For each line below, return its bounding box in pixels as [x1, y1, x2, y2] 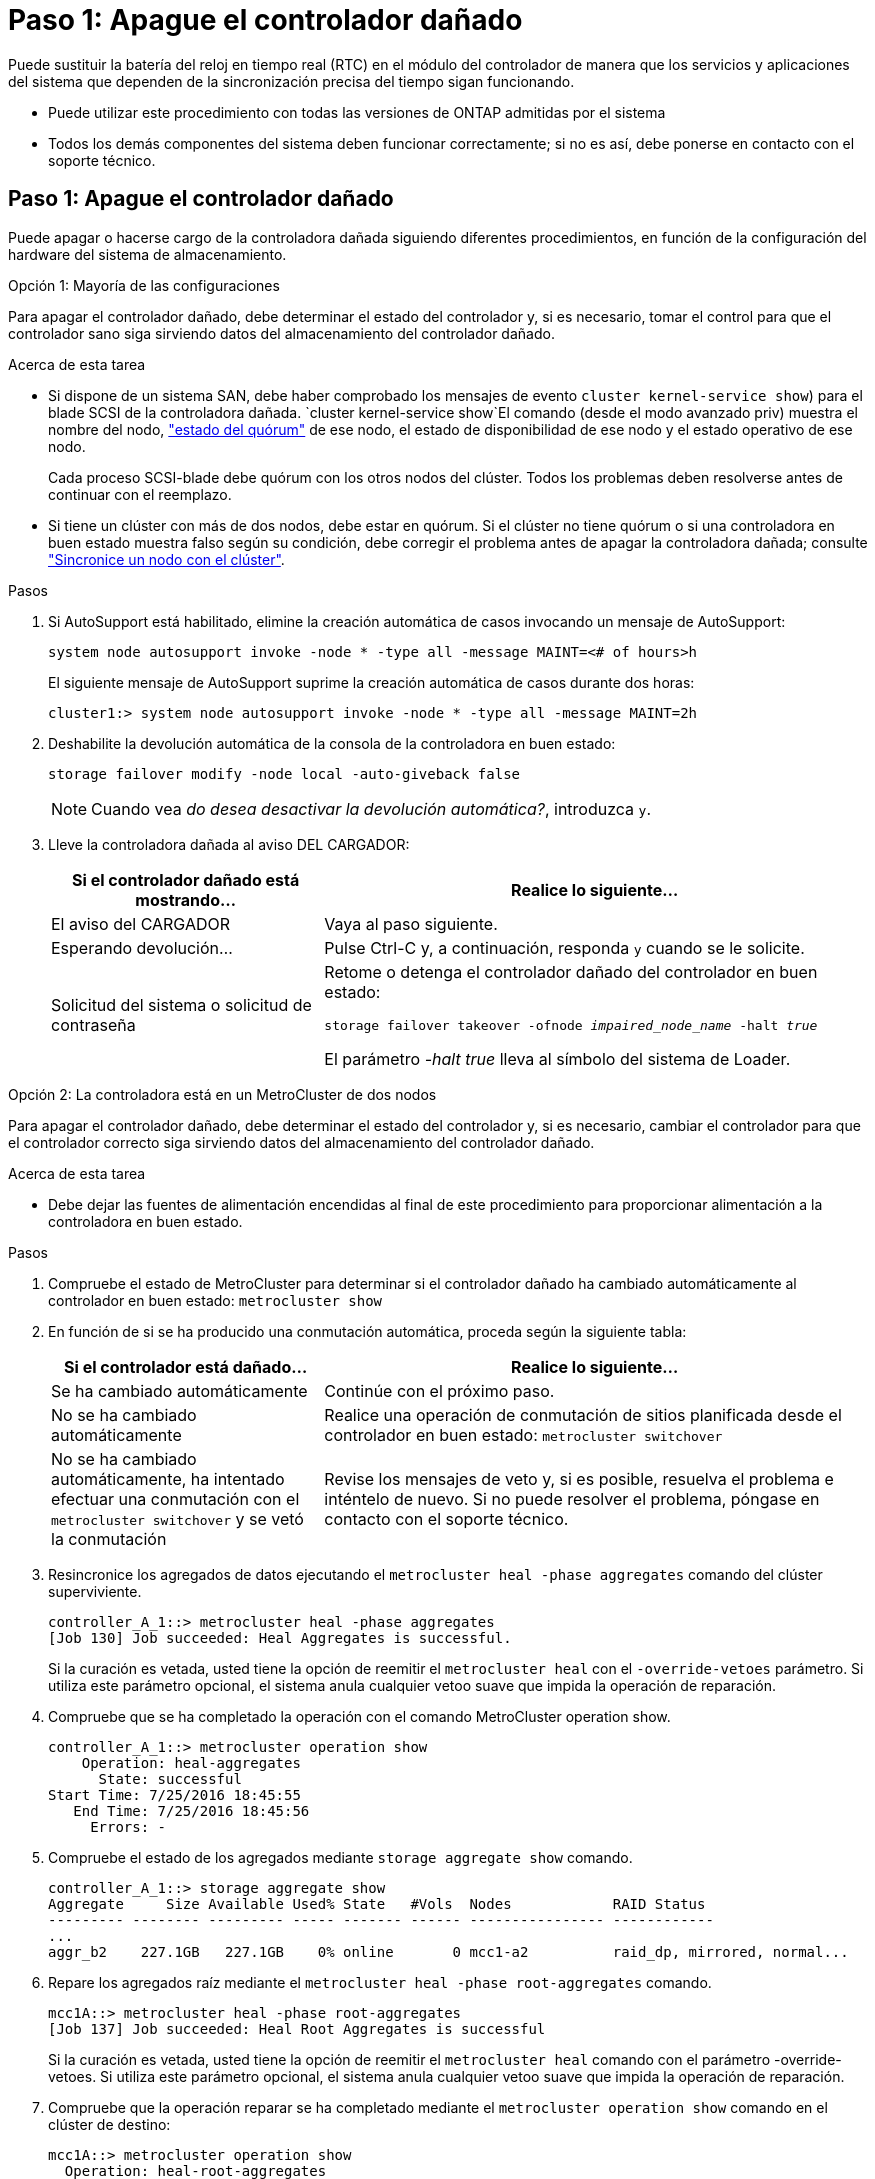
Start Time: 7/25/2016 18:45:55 [48, 1786, 301, 1803]
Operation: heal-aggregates [81, 1754, 301, 1771]
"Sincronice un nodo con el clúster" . [48, 550, 285, 568]
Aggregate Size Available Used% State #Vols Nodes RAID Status [48, 1895, 706, 1912]
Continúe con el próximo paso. [324, 1380, 555, 1401]
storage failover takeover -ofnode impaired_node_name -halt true [324, 1017, 818, 1033]
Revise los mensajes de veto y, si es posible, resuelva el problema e [324, 1468, 834, 1489]
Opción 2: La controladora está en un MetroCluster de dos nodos [8, 1085, 437, 1103]
